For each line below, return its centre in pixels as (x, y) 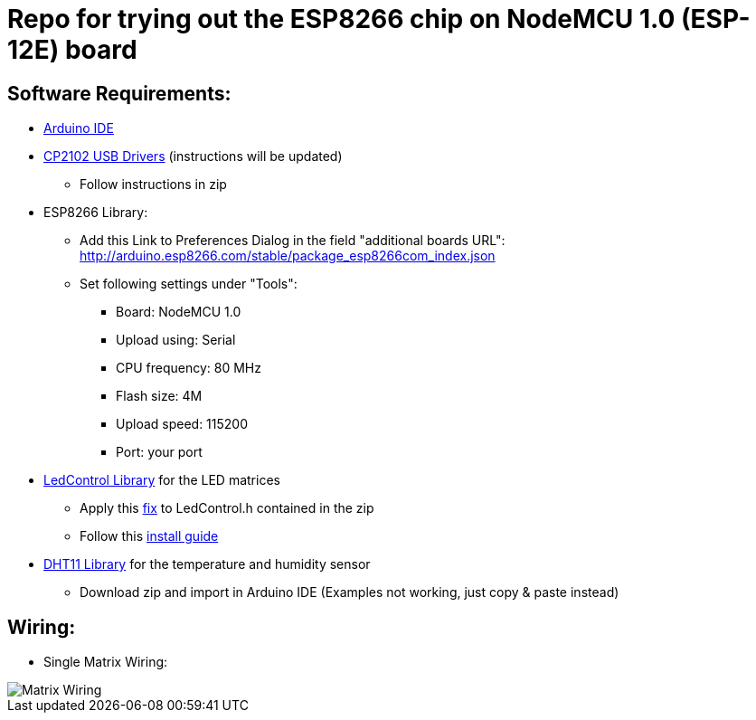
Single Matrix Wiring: (106, 662)
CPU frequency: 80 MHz (189, 368)
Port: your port (159, 452)
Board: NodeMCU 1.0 (179, 312)
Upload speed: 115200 (182, 424)
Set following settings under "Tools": (189, 284)
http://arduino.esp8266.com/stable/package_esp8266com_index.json (288, 256)
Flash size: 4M (159, 396)
